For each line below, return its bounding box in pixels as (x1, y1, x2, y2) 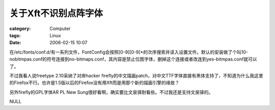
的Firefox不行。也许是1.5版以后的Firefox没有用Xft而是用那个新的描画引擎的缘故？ (9, 79, 180, 86)
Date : (9, 40, 21, 46)
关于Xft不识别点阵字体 (9, 8, 103, 19)
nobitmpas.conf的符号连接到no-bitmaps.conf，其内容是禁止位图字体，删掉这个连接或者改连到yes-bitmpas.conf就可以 (9, 56, 257, 62)
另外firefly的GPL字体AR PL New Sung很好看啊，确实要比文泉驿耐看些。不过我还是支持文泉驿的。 (9, 89, 213, 95)
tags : (9, 32, 21, 38)
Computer (49, 25, 71, 32)
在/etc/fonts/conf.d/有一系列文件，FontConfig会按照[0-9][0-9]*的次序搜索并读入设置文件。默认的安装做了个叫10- (9, 49, 249, 55)
